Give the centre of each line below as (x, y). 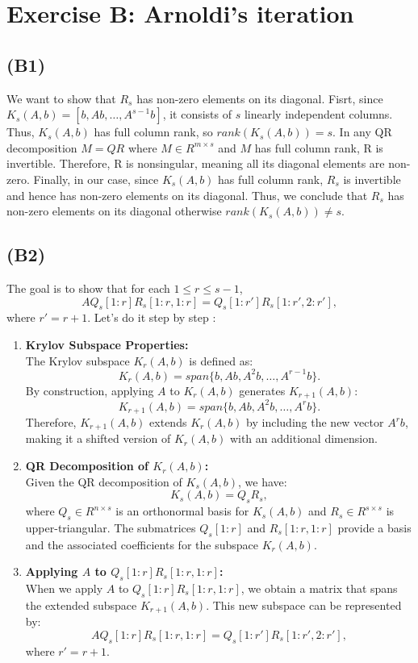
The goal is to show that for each (88, 288)
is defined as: (221, 360)
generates (262, 390)
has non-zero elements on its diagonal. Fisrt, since (260, 98)
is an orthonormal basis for (182, 511)
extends (168, 422)
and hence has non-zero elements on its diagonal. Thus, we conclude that (187, 195)
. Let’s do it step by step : (152, 317)
